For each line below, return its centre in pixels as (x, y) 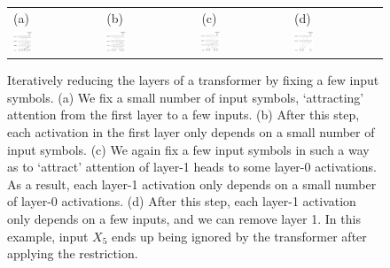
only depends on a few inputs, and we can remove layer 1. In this (184, 219)
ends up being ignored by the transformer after (239, 236)
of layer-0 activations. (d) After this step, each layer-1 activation (182, 201)
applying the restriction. (73, 253)
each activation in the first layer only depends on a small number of (191, 132)
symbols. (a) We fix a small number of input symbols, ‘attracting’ (186, 97)
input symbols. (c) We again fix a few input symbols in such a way (188, 149)
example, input (48, 236)
